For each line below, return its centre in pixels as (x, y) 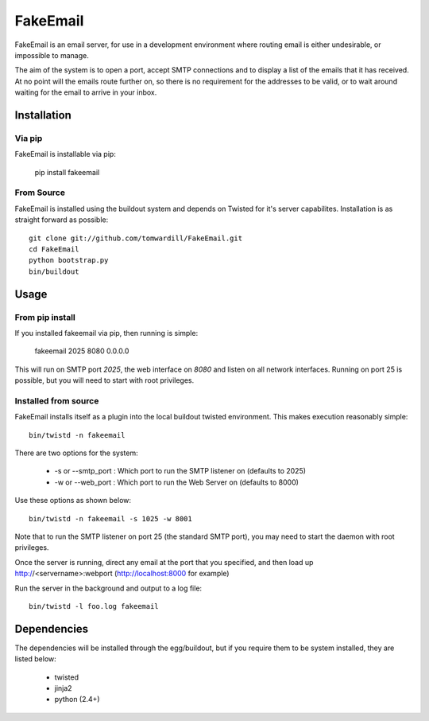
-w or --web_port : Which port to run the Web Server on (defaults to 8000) (177, 482)
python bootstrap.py (69, 260)
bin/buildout (54, 271)
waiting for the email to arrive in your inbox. (86, 92)
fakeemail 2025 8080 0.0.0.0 (82, 351)
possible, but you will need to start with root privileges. (104, 380)
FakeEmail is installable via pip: (66, 154)
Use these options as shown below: (73, 501)
